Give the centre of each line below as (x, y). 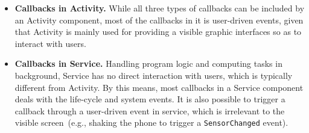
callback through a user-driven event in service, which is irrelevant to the (150, 110)
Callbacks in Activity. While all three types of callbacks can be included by (160, 8)
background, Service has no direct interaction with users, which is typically (154, 75)
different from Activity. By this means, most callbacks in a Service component (159, 87)
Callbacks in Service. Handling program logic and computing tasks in (148, 63)
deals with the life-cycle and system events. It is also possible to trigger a (150, 99)
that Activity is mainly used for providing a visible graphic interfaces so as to (158, 32)
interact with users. (50, 43)
